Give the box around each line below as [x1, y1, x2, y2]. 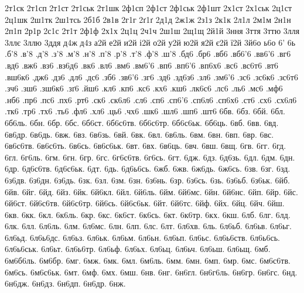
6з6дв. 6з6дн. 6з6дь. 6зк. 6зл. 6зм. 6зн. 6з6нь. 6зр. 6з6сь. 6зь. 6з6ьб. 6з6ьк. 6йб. [5, 173, 290, 186]
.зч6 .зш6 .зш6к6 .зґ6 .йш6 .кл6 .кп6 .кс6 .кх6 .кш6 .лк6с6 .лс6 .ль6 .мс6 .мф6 [5, 82, 283, 94]
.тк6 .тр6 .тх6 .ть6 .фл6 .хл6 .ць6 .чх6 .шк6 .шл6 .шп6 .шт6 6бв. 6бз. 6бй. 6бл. [5, 105, 285, 117]
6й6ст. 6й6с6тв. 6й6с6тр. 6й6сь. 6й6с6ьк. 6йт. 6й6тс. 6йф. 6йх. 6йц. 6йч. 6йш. [5, 197, 285, 209]
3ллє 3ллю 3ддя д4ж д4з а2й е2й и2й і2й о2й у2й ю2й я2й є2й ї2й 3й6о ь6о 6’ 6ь [5, 36, 296, 48]
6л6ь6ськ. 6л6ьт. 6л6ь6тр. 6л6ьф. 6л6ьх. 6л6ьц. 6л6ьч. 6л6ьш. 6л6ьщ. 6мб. [5, 243, 271, 255]
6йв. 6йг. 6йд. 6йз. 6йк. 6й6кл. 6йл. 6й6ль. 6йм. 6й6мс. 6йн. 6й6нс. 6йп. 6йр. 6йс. [5, 185, 298, 197]
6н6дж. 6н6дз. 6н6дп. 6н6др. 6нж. [5, 277, 126, 289]
